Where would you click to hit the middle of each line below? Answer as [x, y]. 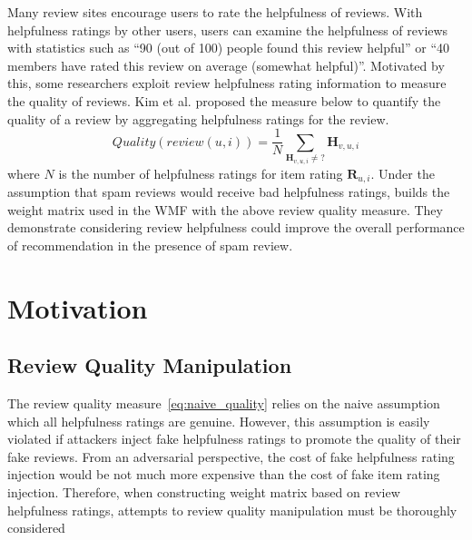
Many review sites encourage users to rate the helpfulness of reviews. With [215, 12]
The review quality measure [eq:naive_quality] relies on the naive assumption [224, 403]
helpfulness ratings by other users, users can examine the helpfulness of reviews [228, 29]
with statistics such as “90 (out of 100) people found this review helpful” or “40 [229, 48]
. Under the [403, 173]
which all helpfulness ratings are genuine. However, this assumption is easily [219, 421]
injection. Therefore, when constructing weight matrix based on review [204, 491]
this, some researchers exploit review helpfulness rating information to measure [227, 83]
